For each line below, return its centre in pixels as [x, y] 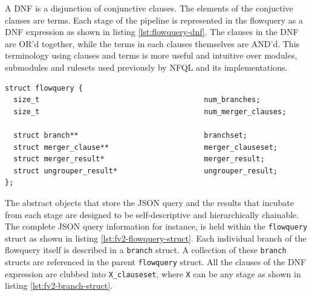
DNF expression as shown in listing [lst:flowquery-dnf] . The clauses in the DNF [152, 32]
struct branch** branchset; [130, 135]
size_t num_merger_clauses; [150, 111]
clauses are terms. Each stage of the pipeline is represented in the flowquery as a [154, 20]
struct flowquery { [44, 88]
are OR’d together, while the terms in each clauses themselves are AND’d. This [152, 43]
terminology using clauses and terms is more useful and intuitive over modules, [151, 55]
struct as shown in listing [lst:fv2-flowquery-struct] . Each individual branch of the [156, 238]
